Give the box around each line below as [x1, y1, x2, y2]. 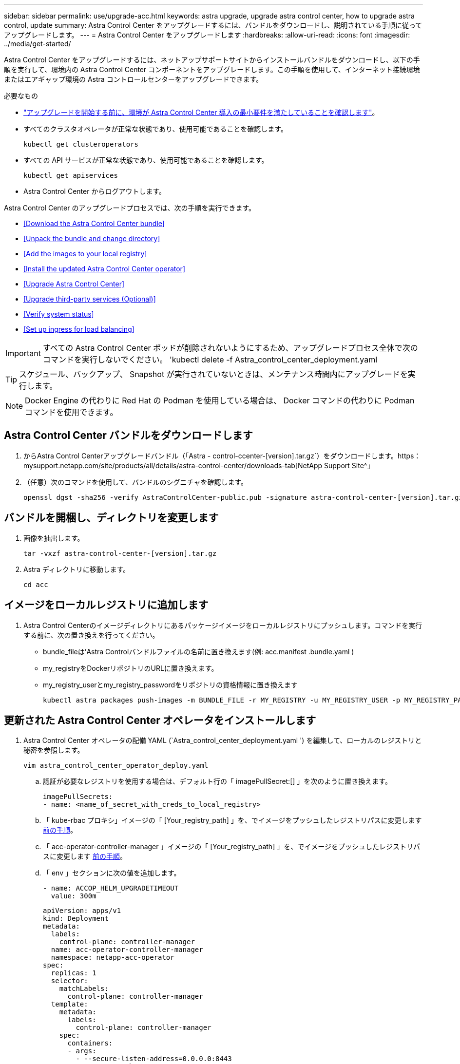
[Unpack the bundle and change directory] [23, 234, 160, 243]
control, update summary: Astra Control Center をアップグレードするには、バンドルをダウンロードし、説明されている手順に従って [4, 21, 422, 29]
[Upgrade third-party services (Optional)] [23, 295, 156, 303]
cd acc [23, 580, 48, 589]
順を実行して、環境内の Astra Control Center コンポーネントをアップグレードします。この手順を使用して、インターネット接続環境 [4, 65, 420, 74]
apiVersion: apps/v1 [43, 907, 121, 915]
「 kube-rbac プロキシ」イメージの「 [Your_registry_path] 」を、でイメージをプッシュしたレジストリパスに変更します [43, 816, 422, 825]
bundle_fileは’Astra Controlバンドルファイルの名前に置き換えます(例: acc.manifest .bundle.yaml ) [43, 647, 354, 656]
